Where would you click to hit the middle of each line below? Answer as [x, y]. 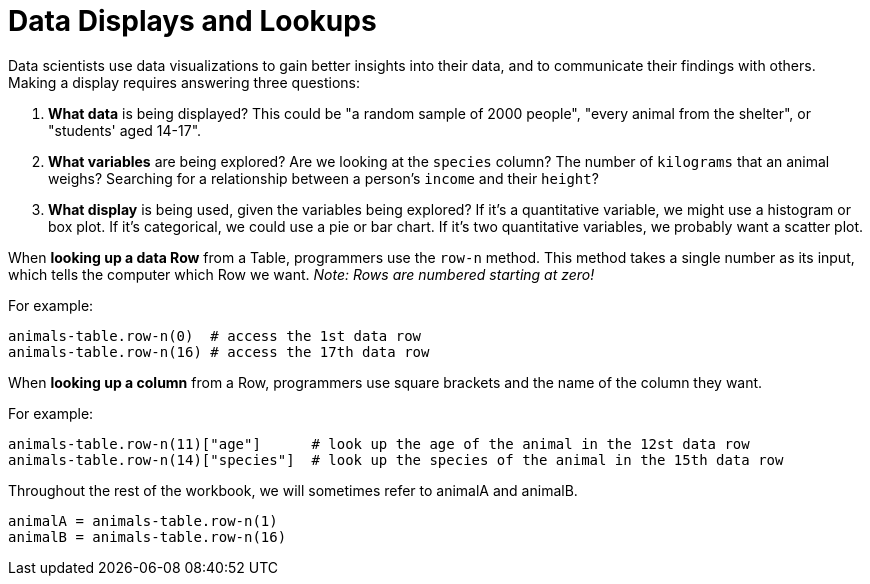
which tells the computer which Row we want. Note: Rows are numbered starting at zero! [301, 274]
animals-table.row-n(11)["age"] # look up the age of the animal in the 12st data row [379, 443]
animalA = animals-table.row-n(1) [143, 520]
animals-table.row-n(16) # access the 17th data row [219, 351]
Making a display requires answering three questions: [184, 82]
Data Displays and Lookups [192, 21]
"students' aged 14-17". [125, 130]
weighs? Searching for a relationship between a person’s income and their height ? [323, 178]
